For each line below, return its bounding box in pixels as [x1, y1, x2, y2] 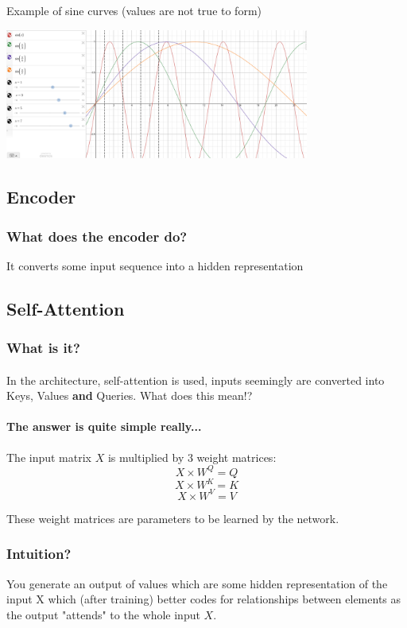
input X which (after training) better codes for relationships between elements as [6, 591, 401, 607]
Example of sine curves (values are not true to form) [6, 2, 262, 18]
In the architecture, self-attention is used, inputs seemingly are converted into [6, 371, 385, 388]
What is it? [6, 338, 80, 358]
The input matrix [6, 448, 92, 465]
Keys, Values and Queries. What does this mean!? [6, 387, 253, 404]
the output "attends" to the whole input [6, 606, 200, 622]
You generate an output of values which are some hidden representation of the [6, 575, 388, 591]
